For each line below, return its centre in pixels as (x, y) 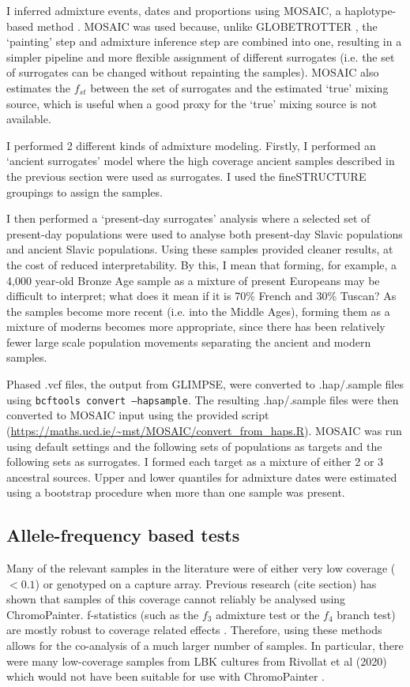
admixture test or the (268, 614)
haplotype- (371, 10)
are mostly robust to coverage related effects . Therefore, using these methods (194, 630)
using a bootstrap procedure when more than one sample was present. (176, 492)
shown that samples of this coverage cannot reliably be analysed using (176, 599)
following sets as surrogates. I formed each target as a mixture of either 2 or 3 (195, 462)
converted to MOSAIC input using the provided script (138, 415)
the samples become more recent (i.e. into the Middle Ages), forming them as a (198, 311)
